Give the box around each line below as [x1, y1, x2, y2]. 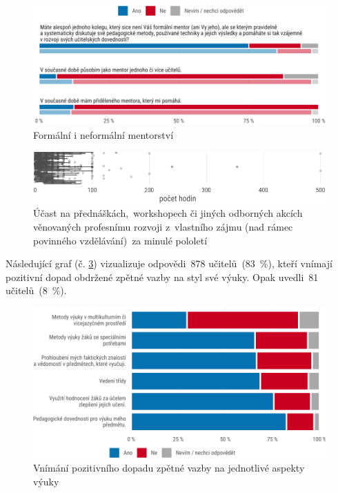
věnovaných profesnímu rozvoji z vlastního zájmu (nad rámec [33, 219, 293, 233]
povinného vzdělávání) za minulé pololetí [33, 233, 208, 247]
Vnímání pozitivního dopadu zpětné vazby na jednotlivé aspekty [33, 461, 305, 475]
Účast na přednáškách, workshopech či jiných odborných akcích [33, 206, 303, 220]
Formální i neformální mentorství [33, 127, 174, 142]
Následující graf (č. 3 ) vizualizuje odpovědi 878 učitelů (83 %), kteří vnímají [6, 256, 332, 271]
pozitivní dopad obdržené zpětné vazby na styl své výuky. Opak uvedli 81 [6, 269, 319, 284]
